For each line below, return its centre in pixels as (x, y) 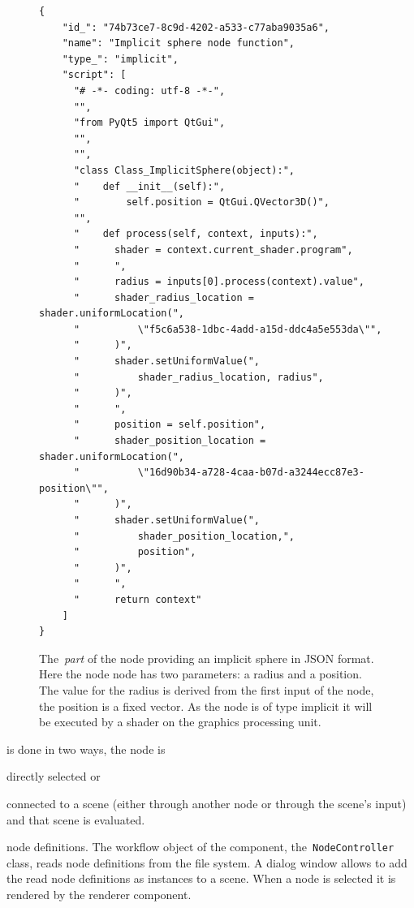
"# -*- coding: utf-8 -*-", (149, 90)
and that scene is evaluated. (76, 819)
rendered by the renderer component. (99, 894)
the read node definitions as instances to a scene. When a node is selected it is (201, 878)
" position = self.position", (170, 425)
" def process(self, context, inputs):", (196, 234)
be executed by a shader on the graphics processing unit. (180, 722)
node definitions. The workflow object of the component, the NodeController (201, 847)
